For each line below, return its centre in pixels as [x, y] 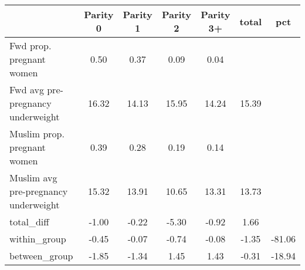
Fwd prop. [30, 45]
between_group [41, 256]
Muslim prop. [37, 134]
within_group [38, 239]
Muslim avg [33, 178]
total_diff [29, 222]
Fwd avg [27, 90]
